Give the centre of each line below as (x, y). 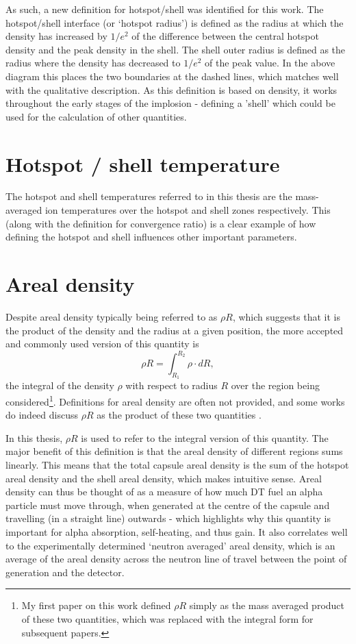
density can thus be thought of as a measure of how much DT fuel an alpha (164, 492)
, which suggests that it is (286, 316)
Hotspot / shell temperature (143, 163)
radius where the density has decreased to (93, 63)
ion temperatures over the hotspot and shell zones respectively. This (188, 210)
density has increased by (56, 36)
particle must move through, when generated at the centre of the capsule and (168, 505)
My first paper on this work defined (96, 605)
